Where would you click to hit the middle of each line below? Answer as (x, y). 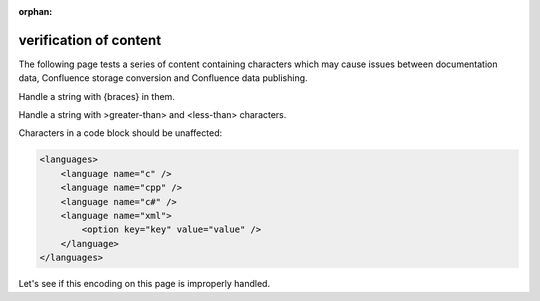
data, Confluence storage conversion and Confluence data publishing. (163, 78)
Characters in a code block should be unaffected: (120, 133)
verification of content (90, 40)
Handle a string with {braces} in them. (96, 96)
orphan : (35, 11)
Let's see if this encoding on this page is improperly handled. (144, 284)
